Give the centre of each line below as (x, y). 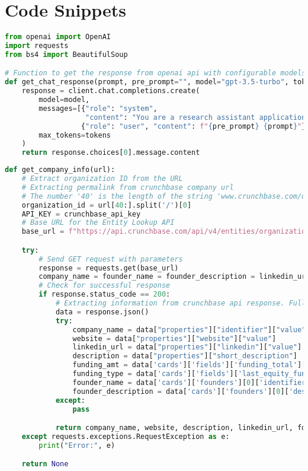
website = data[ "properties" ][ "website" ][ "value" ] (174, 338)
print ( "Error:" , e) (77, 445)
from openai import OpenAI (58, 37)
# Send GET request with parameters (111, 259)
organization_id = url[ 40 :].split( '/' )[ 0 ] (107, 205)
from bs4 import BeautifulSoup (66, 54)
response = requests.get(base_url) (109, 268)
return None (45, 464)
